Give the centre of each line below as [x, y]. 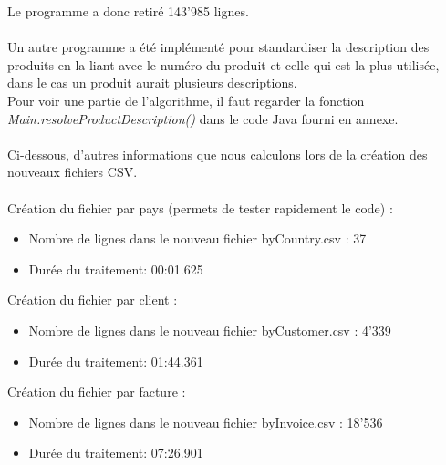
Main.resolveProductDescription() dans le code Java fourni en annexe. [203, 118]
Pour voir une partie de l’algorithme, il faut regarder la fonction [186, 100]
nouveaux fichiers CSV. [73, 172]
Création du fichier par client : [93, 300]
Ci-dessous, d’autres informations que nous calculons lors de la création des [218, 154]
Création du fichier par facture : [97, 392]
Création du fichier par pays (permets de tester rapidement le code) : [200, 207]
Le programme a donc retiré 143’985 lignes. [128, 11]
